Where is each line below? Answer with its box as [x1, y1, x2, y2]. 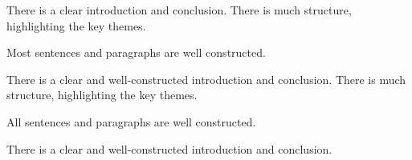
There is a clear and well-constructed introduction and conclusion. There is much [6, 70, 406, 87]
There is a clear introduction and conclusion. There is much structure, [6, 2, 352, 18]
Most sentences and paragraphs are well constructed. [6, 44, 266, 61]
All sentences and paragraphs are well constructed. [6, 113, 256, 130]
